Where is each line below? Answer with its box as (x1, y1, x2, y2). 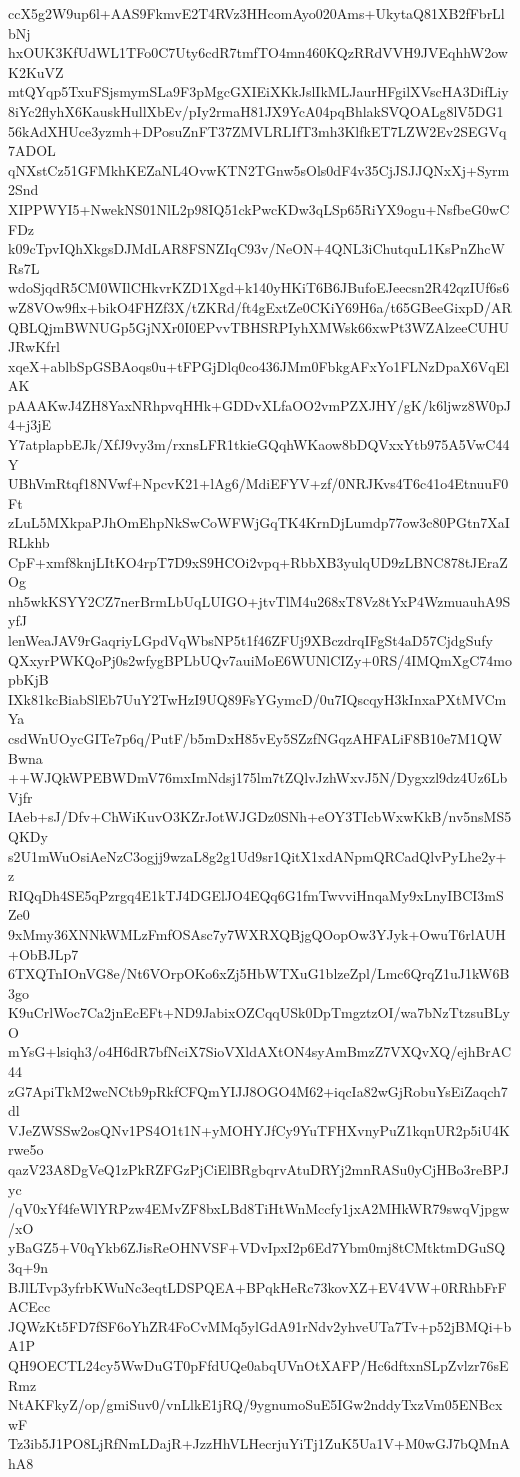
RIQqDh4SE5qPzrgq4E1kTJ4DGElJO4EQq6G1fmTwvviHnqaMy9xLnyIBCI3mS (8, 884, 504, 905)
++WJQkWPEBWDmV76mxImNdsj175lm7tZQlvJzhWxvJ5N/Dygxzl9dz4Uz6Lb (8, 767, 508, 788)
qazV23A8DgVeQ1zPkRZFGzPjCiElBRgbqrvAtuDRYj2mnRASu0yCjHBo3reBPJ (8, 1159, 509, 1180)
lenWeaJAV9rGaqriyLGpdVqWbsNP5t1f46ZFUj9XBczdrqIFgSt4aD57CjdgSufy (8, 630, 493, 650)
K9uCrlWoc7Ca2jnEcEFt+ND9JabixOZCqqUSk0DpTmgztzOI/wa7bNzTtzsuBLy (8, 1002, 510, 1023)
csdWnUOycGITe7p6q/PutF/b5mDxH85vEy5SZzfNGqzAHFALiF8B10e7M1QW (8, 727, 503, 748)
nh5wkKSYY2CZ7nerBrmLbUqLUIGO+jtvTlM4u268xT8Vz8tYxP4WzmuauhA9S (8, 590, 511, 611)
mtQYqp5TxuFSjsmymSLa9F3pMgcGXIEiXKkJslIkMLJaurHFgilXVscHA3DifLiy (8, 81, 509, 102)
